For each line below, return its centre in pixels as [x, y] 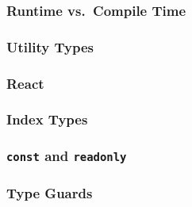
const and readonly [67, 156]
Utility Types [50, 46]
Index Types [47, 119]
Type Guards [50, 192]
